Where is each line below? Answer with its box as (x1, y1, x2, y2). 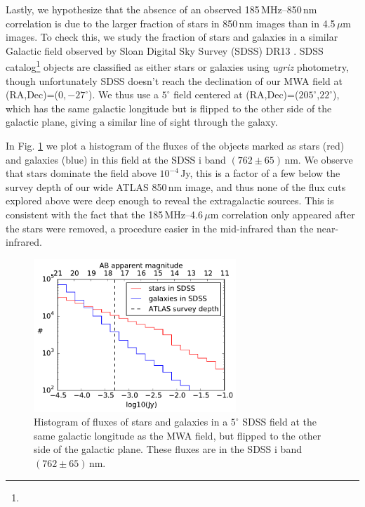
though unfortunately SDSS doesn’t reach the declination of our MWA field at (6, 73, 343, 88)
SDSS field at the (242, 414, 317, 429)
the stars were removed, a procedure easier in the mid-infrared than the (6, 220, 314, 235)
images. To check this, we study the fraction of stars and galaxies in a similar (6, 29, 338, 44)
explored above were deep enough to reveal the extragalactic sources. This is (6, 193, 334, 208)
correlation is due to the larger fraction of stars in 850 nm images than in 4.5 (6, 15, 336, 30)
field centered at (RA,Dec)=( (173, 87, 299, 102)
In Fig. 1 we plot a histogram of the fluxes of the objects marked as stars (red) (6, 138, 345, 152)
